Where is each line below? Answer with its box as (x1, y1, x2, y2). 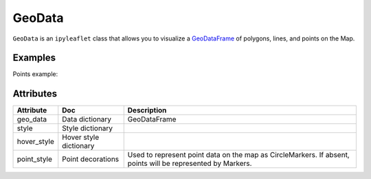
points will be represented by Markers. (127, 158, 252, 168)
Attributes (12, 88, 58, 99)
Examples (12, 52, 56, 64)
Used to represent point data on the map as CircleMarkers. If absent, (127, 150, 350, 160)
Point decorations (62, 154, 120, 164)
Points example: (12, 70, 58, 78)
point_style (16, 154, 53, 164)
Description (127, 106, 167, 115)
